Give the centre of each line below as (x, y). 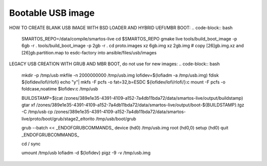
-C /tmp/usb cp (37, 112)
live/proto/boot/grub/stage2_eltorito (58, 119)
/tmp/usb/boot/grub (116, 119)
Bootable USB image (52, 13)
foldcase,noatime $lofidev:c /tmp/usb (60, 89)
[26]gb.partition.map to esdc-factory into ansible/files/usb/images (89, 52)
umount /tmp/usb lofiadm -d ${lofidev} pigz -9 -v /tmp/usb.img (86, 153)
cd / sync (31, 144)
